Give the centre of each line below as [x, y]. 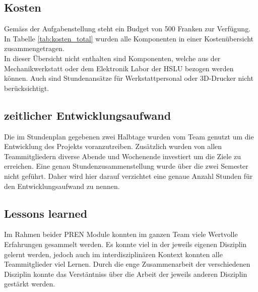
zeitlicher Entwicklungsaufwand [88, 115]
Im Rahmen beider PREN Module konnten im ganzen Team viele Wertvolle [121, 234]
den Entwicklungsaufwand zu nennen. [62, 186]
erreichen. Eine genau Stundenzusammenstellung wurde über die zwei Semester [126, 166]
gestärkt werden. [30, 284]
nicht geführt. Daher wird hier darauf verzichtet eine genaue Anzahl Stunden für [128, 176]
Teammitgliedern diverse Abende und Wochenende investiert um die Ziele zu [123, 156]
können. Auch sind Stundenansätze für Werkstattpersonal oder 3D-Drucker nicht [129, 78]
